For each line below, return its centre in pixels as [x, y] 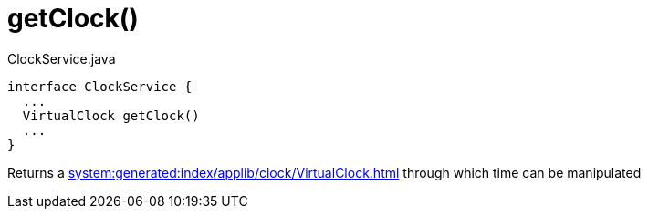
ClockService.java [62, 58]
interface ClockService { [100, 86]
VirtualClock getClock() [111, 115]
